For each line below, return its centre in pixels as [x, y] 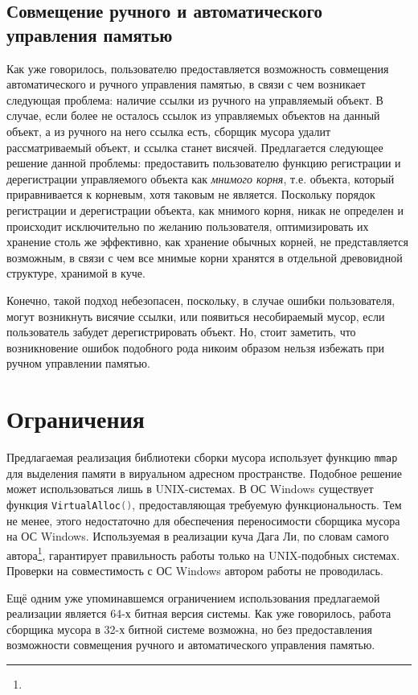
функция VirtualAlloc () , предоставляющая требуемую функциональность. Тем [204, 504]
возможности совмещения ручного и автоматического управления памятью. [191, 645]
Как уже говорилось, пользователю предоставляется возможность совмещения [198, 68]
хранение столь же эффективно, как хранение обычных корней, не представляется [207, 242]
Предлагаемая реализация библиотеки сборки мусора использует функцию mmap [202, 457]
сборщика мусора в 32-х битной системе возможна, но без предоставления [189, 629]
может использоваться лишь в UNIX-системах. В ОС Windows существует [190, 489]
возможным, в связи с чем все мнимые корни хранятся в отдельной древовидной [205, 257]
